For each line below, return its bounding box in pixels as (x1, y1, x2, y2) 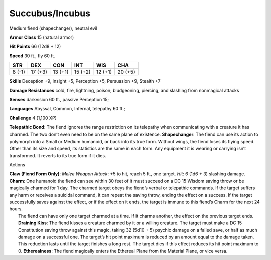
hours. (9, 206, 23, 212)
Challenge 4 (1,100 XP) (9, 115, 57, 121)
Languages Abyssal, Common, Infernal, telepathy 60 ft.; (9, 106, 125, 112)
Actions (9, 162, 25, 168)
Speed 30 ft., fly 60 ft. (9, 53, 55, 59)
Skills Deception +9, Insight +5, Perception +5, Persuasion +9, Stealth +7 (9, 78, 161, 84)
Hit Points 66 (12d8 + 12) (9, 43, 61, 50)
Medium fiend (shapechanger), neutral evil (9, 25, 97, 31)
